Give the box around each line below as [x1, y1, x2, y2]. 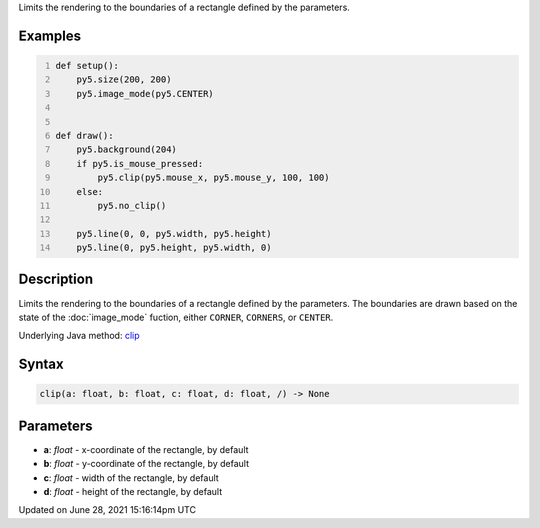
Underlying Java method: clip [18, 330, 140, 342]
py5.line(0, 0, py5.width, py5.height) [76, 228, 272, 239]
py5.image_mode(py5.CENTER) [76, 88, 214, 99]
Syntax [18, 356, 64, 373]
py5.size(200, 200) [76, 74, 172, 85]
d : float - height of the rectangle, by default [43, 486, 223, 498]
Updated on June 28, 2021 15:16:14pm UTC [18, 504, 197, 516]
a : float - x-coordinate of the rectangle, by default [43, 443, 249, 455]
